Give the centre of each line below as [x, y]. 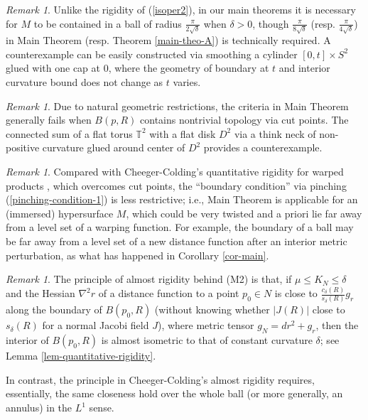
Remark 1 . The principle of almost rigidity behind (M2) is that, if [149, 279]
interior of [27, 340]
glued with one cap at [53, 68]
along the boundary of [54, 309]
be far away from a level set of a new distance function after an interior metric [177, 241]
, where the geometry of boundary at [189, 68]
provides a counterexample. [263, 147]
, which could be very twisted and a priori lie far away [244, 213]
